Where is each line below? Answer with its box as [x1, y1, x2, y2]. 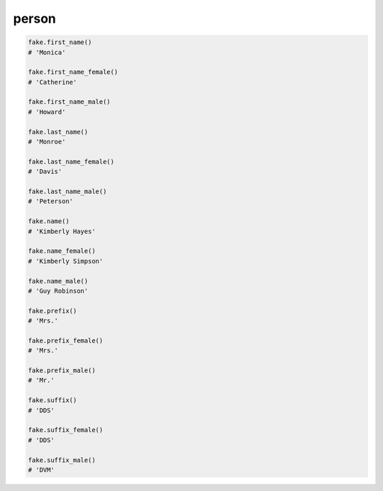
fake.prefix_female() [28, 336, 104, 345]
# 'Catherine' [28, 78, 77, 86]
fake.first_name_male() [28, 98, 111, 106]
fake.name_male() [28, 277, 89, 285]
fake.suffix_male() [28, 455, 96, 464]
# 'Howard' [28, 107, 66, 116]
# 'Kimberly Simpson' [28, 257, 104, 265]
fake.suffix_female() [28, 426, 104, 434]
